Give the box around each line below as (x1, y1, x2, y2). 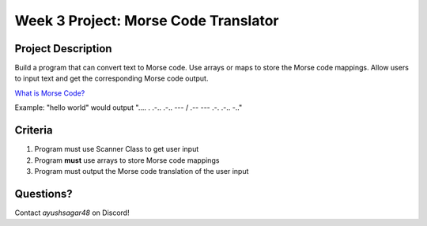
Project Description (14, 42, 112, 55)
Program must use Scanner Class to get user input (34, 145, 199, 154)
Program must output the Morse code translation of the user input (34, 166, 249, 175)
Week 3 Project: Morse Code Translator (14, 12, 279, 29)
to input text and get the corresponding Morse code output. (14, 73, 209, 83)
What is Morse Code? (14, 88, 85, 98)
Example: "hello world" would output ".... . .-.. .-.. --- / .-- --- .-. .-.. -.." (14, 103, 243, 112)
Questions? (14, 186, 73, 201)
